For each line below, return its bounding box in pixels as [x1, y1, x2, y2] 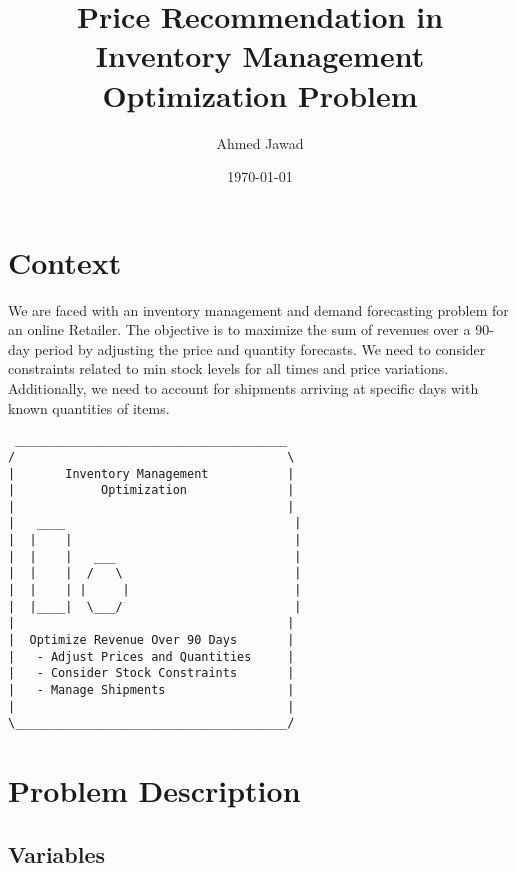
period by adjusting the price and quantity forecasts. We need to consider [34, 338, 486, 359]
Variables [8, 838, 106, 869]
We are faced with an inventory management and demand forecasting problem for [8, 299, 509, 320]
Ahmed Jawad [216, 132, 304, 153]
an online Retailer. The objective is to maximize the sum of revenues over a [8, 319, 471, 340]
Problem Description [8, 770, 301, 811]
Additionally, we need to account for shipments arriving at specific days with [8, 378, 479, 398]
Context [8, 241, 122, 282]
